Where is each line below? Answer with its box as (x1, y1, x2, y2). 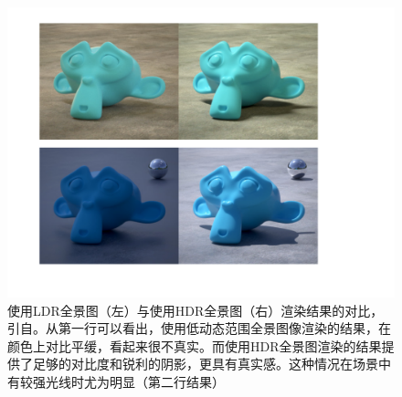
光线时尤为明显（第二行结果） (45, 371, 225, 391)
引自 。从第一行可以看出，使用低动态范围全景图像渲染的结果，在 (7, 319, 391, 338)
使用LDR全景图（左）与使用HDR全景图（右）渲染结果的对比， (7, 300, 384, 319)
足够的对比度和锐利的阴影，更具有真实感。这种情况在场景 (32, 354, 378, 373)
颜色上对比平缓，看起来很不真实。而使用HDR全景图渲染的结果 (7, 336, 382, 355)
